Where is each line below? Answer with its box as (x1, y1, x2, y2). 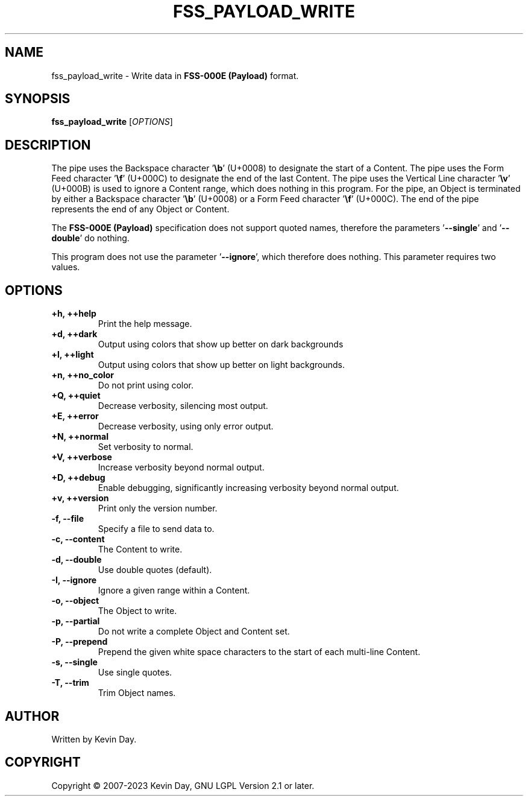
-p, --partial (51, 616, 100, 627)
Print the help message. (98, 318, 192, 329)
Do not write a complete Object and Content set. (98, 626, 290, 637)
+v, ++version (51, 493, 109, 504)
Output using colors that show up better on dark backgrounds (98, 339, 344, 350)
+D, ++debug (51, 472, 105, 483)
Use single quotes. (98, 667, 172, 678)
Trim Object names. (98, 688, 176, 698)
